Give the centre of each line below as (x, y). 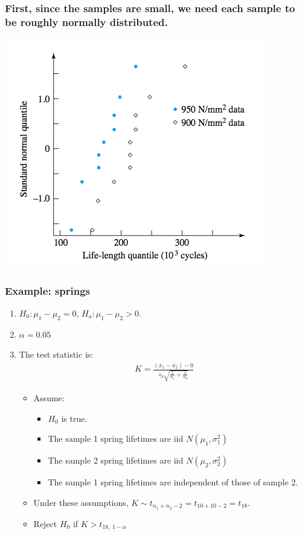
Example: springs (48, 290)
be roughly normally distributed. (86, 21)
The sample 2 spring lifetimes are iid (116, 460)
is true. (74, 418)
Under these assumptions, (81, 502)
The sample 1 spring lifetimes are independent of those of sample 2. (173, 482)
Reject (45, 523)
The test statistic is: (56, 354)
